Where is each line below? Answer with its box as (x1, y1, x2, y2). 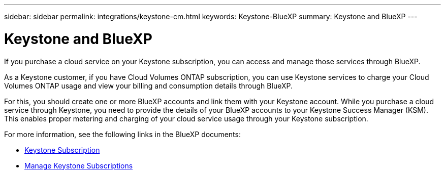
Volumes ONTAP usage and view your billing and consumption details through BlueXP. (4, 81, 293, 90)
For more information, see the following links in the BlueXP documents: (4, 129, 241, 139)
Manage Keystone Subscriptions (24, 161, 133, 170)
